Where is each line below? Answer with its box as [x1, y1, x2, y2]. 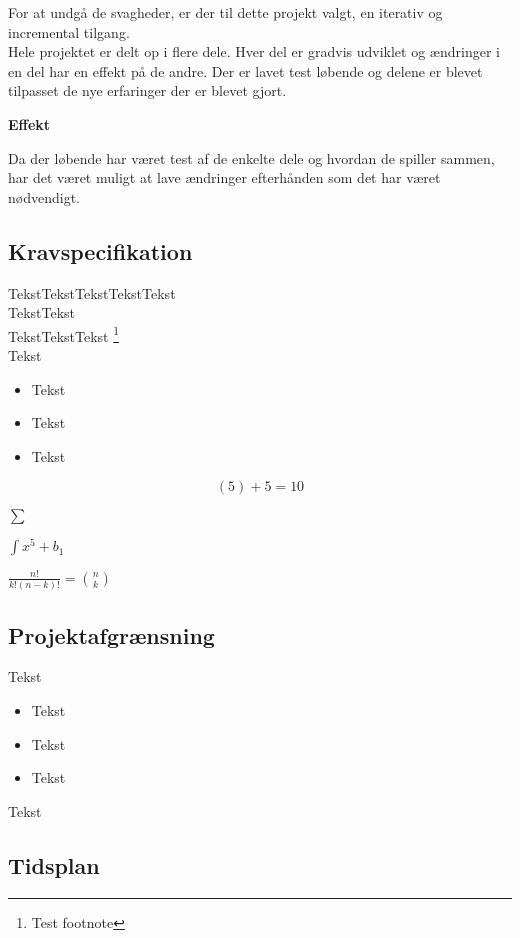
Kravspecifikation [8, 235, 193, 266]
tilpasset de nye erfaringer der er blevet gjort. [8, 80, 287, 101]
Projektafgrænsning [8, 619, 215, 650]
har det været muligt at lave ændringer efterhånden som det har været [8, 167, 441, 188]
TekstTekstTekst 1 [8, 322, 120, 346]
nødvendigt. [8, 186, 80, 207]
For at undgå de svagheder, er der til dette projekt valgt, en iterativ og [8, 2, 443, 22]
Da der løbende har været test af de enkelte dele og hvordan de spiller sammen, [8, 147, 495, 168]
